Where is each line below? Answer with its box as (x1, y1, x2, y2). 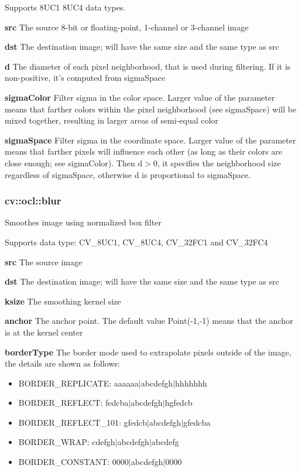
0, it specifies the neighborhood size (153, 156, 281, 169)
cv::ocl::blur (5, 193, 61, 208)
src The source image (5, 255, 83, 268)
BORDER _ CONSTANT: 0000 (18, 456, 129, 468)
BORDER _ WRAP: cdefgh (18, 436, 115, 448)
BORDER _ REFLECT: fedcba (18, 396, 129, 409)
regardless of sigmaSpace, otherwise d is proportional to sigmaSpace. (5, 168, 251, 180)
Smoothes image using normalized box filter (5, 216, 162, 228)
